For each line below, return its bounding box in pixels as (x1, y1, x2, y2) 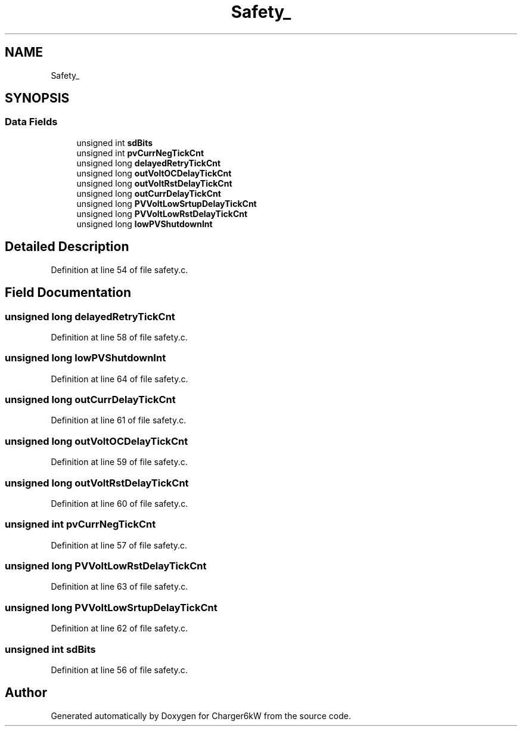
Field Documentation (5, 285, 131, 301)
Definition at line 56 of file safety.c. (51, 664, 188, 675)
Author (5, 685, 47, 701)
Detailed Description (5, 239, 129, 255)
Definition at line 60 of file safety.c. (51, 498, 188, 509)
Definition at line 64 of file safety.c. (51, 373, 188, 384)
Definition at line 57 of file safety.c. (51, 540, 188, 550)
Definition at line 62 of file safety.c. (51, 623, 188, 634)
